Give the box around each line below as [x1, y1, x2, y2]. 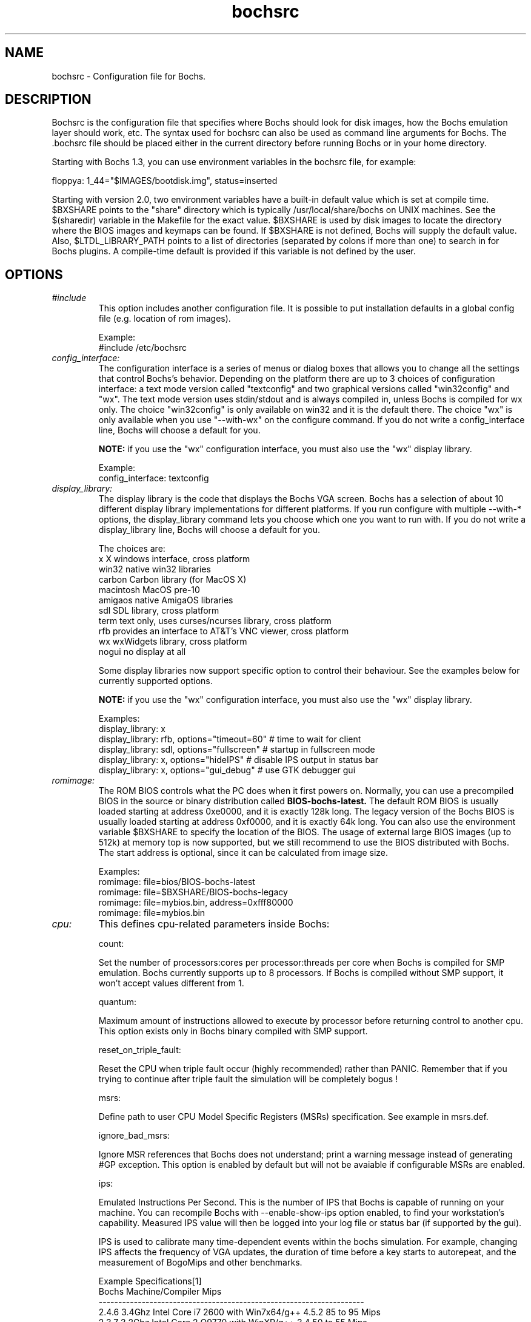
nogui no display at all [98, 646, 186, 657]
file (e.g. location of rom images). [98, 313, 231, 324]
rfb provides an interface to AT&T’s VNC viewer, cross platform [98, 626, 349, 637]
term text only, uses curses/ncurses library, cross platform [98, 615, 332, 626]
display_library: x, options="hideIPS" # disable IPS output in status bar [98, 754, 378, 765]
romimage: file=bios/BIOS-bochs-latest [98, 876, 255, 887]
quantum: [98, 997, 136, 1008]
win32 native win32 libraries [98, 564, 211, 575]
